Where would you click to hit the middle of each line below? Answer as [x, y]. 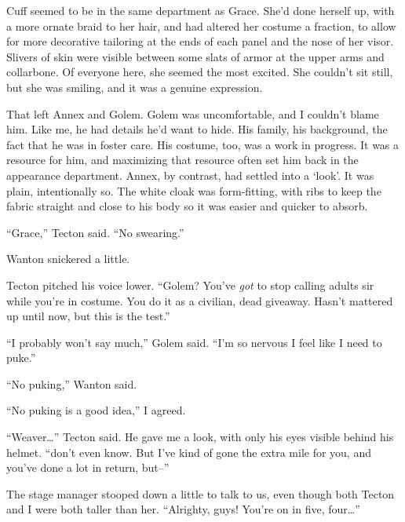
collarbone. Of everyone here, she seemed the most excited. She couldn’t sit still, [200, 72]
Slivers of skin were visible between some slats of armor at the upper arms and [195, 56]
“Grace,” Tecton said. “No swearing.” [95, 232]
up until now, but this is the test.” [88, 316]
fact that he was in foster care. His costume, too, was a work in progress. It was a [203, 144]
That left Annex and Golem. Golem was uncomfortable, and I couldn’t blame [193, 113]
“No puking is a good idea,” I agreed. [96, 410]
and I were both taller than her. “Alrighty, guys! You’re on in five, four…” [183, 509]
